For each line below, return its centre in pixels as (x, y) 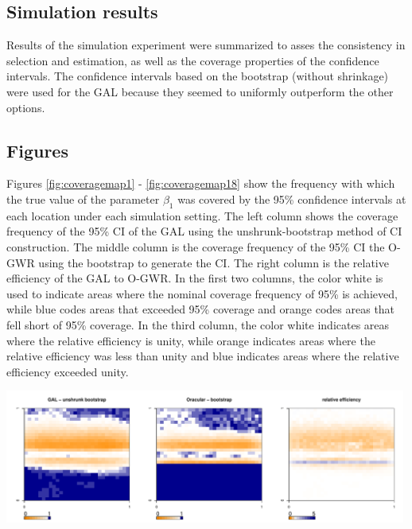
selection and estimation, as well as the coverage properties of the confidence (193, 60)
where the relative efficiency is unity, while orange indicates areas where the (191, 340)
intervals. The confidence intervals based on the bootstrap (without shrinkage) (198, 76)
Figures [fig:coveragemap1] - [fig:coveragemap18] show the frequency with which (201, 183)
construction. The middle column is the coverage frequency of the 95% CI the (196, 246)
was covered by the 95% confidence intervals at (292, 198)
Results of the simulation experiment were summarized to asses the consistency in (206, 45)
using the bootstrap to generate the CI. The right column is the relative (214, 262)
